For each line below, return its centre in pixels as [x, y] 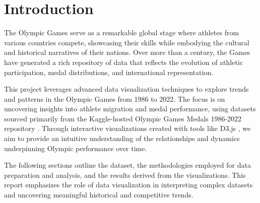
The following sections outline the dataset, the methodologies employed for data [127, 165]
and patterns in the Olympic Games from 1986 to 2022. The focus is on [115, 98]
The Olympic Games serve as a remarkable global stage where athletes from [122, 32]
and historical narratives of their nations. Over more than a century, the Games [127, 52]
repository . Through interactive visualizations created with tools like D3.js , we [127, 128]
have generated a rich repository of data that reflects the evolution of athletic [124, 62]
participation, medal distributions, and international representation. [109, 72]
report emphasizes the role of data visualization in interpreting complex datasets [128, 185]
